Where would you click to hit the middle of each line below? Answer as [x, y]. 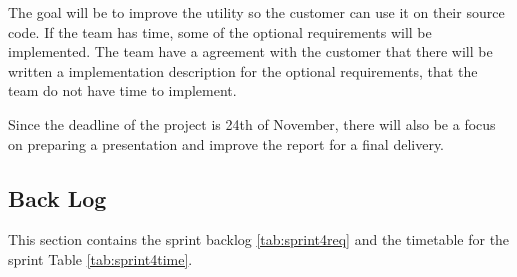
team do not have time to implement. [122, 90]
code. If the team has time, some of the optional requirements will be [220, 31]
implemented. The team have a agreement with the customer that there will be [250, 51]
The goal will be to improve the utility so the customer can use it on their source [256, 12]
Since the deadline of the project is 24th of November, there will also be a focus [252, 123]
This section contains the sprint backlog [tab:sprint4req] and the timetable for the [259, 239]
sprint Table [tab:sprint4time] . [100, 258]
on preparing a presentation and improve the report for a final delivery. [226, 143]
